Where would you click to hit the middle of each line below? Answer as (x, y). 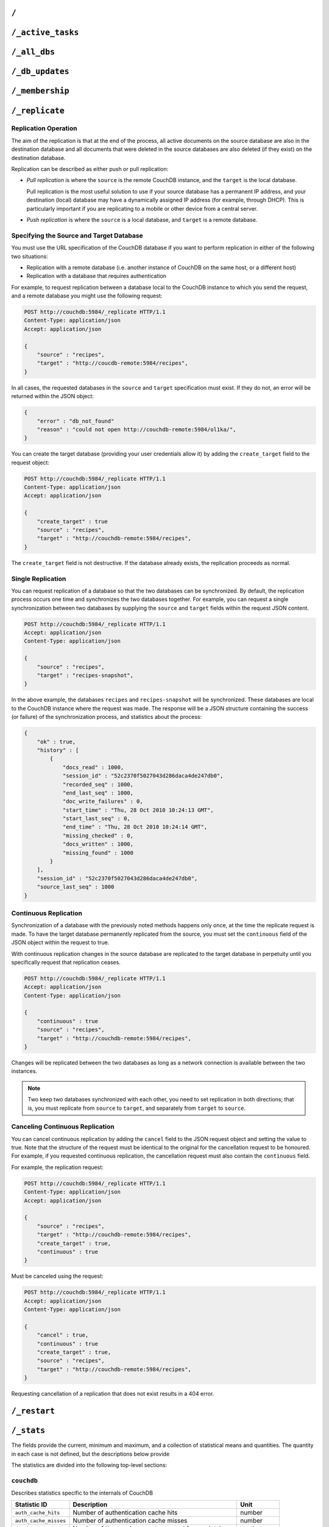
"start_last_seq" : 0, (96, 819)
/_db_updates (40, 71)
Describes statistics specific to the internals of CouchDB (82, 1493)
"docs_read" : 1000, (93, 767)
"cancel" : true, (63, 1335)
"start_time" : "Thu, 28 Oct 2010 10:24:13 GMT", (138, 810)
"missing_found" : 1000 (98, 853)
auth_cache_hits (37, 1513)
